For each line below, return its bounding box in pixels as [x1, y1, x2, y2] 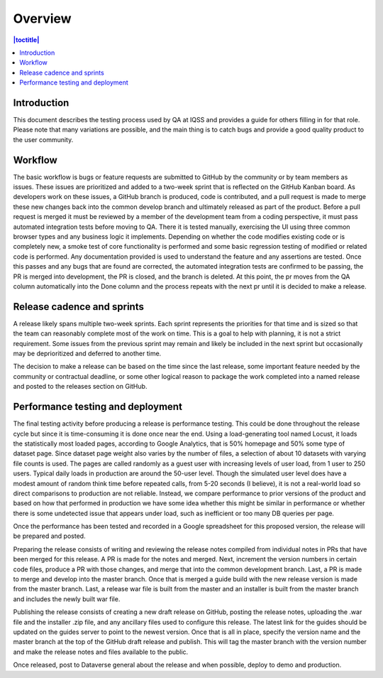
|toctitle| [13, 36, 40, 44]
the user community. [13, 135, 74, 144]
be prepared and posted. [13, 532, 86, 540]
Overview [13, 11, 72, 26]
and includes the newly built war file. [13, 594, 121, 603]
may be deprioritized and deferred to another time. [13, 349, 162, 358]
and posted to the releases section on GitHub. [13, 382, 148, 391]
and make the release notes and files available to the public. [13, 647, 189, 656]
